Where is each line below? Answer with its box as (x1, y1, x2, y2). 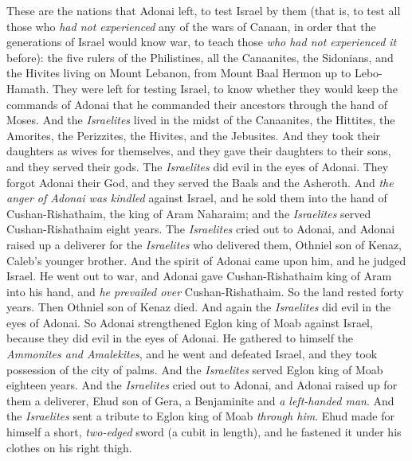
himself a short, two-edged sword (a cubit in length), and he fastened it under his (6, 424, 402, 440)
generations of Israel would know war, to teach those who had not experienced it (6, 33, 397, 50)
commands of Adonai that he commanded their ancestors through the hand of (6, 96, 387, 112)
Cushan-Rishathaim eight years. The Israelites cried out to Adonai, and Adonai (6, 221, 395, 237)
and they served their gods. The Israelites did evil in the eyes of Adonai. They (6, 158, 389, 174)
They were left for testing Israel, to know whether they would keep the (52, 80, 398, 96)
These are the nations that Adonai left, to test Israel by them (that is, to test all (6, 2, 401, 18)
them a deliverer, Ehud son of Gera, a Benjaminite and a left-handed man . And (6, 392, 394, 408)
